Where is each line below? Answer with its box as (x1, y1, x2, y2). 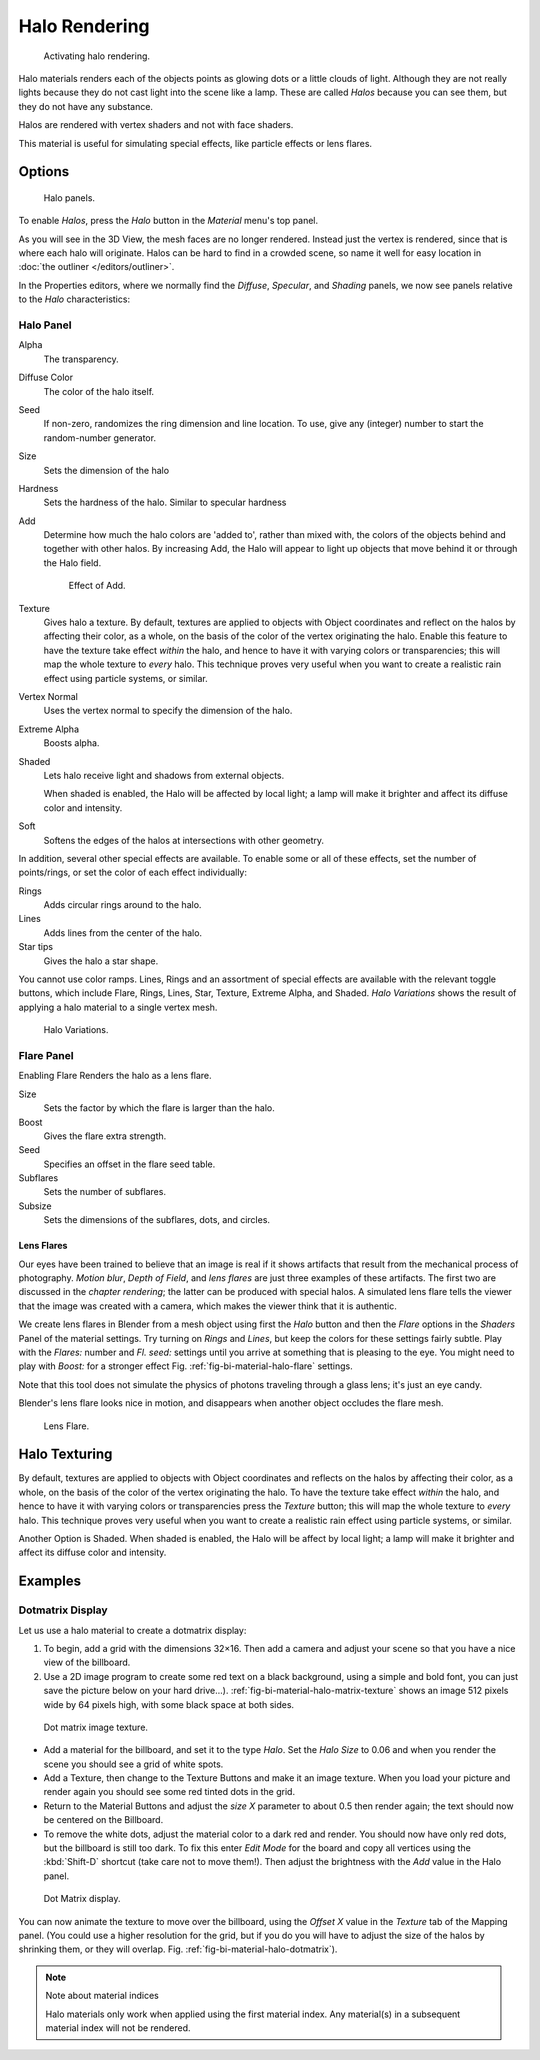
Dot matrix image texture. (43, 1721, 149, 1733)
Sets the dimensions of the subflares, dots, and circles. (43, 1214, 270, 1226)
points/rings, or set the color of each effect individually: (18, 866, 248, 879)
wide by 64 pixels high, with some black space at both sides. (43, 1698, 295, 1710)
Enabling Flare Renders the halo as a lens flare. (18, 1070, 212, 1082)
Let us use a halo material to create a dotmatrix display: (18, 1624, 247, 1636)
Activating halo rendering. (43, 50, 150, 62)
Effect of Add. (68, 580, 126, 592)
